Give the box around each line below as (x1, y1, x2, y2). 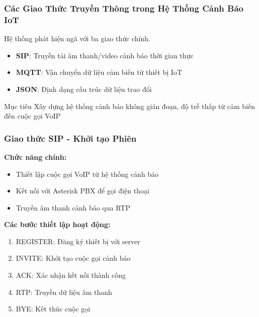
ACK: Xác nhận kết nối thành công (16, 270, 126, 280)
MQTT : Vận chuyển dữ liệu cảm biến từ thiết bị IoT (16, 67, 182, 77)
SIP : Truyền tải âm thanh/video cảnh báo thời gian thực (16, 50, 194, 60)
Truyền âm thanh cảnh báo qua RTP (16, 202, 130, 213)
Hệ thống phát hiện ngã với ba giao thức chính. (4, 33, 150, 44)
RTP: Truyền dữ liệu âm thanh (16, 286, 112, 297)
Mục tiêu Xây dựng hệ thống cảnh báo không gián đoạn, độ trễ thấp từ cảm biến (4, 100, 255, 111)
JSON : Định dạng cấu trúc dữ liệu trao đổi (16, 83, 152, 94)
